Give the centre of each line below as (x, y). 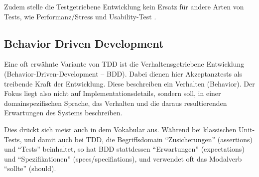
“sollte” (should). (30, 168)
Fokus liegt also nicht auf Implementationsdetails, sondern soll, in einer (113, 93)
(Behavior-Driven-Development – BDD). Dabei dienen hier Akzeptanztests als (123, 73)
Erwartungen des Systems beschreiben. (63, 113)
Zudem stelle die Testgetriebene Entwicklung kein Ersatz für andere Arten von (124, 6)
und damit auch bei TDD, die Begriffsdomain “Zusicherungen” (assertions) (138, 139)
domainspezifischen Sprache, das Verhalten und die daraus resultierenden (116, 103)
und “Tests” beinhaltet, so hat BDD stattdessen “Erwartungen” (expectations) (124, 149)
